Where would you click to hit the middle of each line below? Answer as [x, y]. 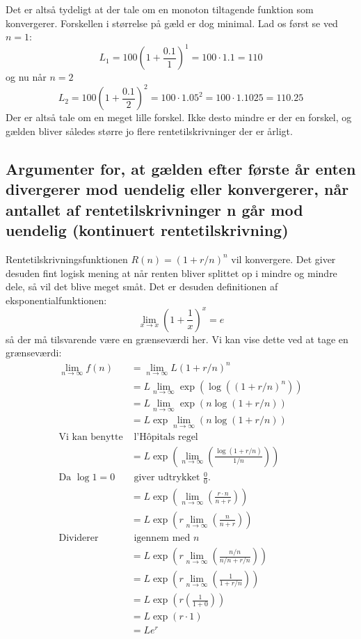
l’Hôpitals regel [166, 437]
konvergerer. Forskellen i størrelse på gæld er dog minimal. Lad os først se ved [172, 23]
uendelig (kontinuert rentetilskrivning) [147, 230]
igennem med [162, 538]
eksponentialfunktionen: [56, 300]
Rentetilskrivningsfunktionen [67, 259]
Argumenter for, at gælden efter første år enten [181, 168]
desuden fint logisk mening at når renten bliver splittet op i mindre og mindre [171, 273]
